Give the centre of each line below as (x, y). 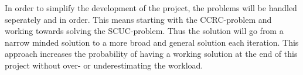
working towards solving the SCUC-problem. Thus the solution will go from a (144, 31)
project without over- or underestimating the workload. (104, 65)
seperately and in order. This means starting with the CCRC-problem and (138, 19)
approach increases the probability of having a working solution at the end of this (151, 54)
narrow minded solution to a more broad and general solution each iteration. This (152, 42)
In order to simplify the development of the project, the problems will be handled (151, 8)
